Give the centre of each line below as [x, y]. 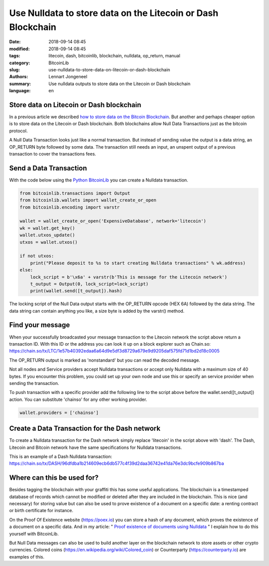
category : [20, 63]
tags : [15, 56]
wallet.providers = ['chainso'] [59, 412]
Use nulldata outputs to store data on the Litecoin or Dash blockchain [120, 84]
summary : [20, 84]
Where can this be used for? [54, 478]
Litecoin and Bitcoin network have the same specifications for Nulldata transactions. [95, 447]
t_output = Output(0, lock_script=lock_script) [89, 284]
